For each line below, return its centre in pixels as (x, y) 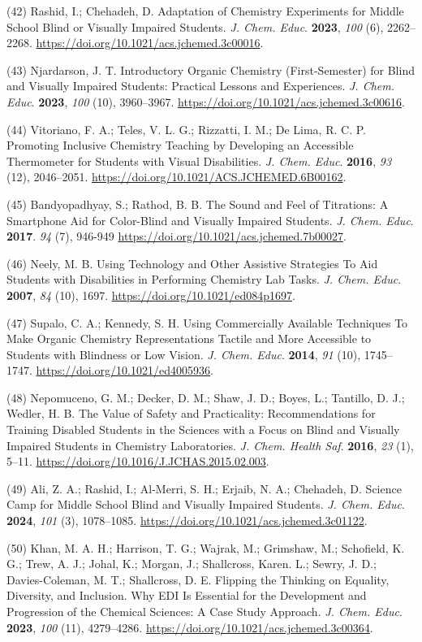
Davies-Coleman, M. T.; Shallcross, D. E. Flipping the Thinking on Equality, (198, 579)
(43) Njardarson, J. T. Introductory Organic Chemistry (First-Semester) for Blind (211, 69)
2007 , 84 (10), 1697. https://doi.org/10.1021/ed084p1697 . (151, 295)
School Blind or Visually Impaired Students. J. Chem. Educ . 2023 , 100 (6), (195, 26)
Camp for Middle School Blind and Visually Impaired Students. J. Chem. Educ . (206, 504)
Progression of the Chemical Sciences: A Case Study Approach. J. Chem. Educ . (205, 611)
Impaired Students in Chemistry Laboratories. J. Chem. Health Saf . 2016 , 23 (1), (210, 445)
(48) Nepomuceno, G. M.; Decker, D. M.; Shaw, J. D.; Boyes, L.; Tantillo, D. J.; (206, 397)
